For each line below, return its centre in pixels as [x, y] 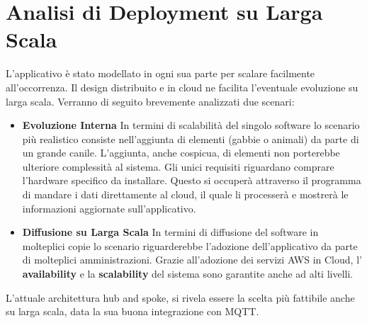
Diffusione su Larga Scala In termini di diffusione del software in [170, 232]
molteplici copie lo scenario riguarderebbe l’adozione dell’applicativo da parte [190, 245]
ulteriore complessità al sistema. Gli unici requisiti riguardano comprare [178, 166]
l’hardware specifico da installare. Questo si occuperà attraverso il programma [192, 180]
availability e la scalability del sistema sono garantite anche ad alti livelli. [188, 274]
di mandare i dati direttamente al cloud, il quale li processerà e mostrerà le [185, 194]
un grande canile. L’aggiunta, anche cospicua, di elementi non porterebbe [181, 153]
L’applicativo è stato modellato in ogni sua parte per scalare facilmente [160, 73]
